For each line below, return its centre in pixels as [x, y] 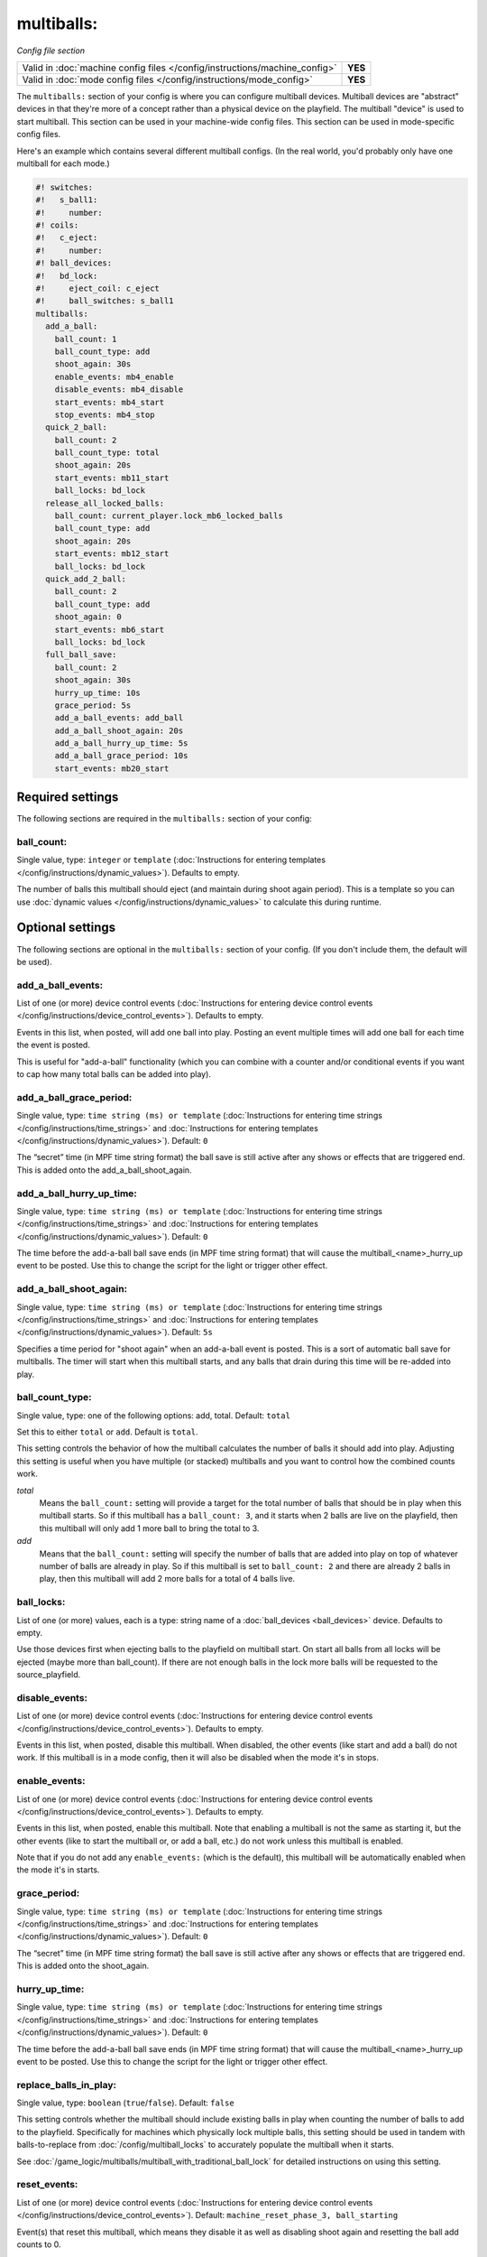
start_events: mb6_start [110, 629]
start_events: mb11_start [112, 478]
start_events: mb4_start [110, 402]
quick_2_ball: [77, 427]
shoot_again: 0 [88, 617]
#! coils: [57, 225]
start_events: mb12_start [112, 554]
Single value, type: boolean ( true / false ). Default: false [125, 2103]
